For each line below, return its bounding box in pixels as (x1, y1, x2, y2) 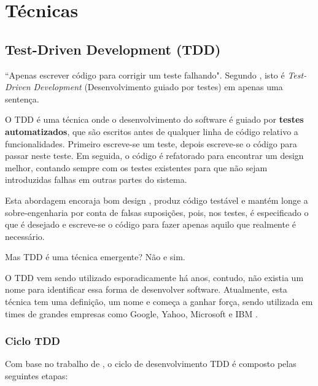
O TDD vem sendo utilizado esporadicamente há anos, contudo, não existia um (5, 271, 304, 284)
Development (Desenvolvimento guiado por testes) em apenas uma (33, 80, 283, 93)
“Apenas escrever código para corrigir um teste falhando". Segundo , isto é (5, 68, 285, 81)
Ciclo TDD (5, 333, 61, 349)
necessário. (5, 230, 45, 242)
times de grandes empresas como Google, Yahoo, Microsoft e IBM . (5, 307, 258, 320)
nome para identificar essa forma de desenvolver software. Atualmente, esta (5, 283, 287, 296)
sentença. (5, 92, 39, 105)
